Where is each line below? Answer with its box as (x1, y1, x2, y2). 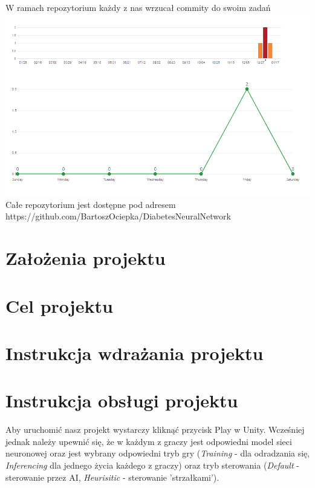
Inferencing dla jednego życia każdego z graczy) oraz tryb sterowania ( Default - (5, 458, 299, 471)
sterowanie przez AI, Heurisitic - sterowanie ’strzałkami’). (5, 470, 219, 483)
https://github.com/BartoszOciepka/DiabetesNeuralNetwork (5, 210, 231, 222)
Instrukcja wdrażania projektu (5, 340, 264, 365)
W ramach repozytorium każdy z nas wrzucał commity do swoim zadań (5, 1, 271, 13)
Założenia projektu (5, 246, 166, 270)
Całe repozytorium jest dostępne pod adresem (5, 198, 176, 210)
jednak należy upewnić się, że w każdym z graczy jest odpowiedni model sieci (5, 435, 292, 447)
